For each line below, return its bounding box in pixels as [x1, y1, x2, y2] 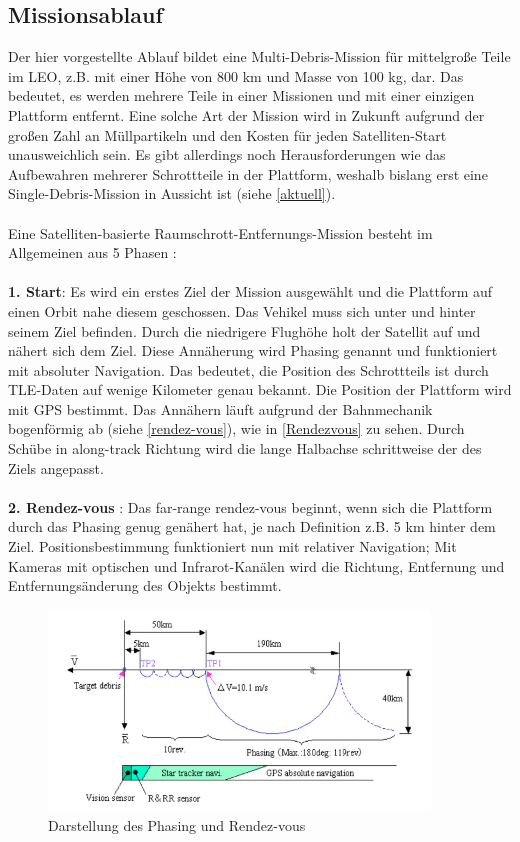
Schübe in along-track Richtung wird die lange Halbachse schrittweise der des [8, 438, 482, 459]
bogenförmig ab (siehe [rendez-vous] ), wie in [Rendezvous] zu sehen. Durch [8, 418, 465, 439]
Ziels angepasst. [8, 457, 104, 478]
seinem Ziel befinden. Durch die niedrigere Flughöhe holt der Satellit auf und [8, 320, 481, 341]
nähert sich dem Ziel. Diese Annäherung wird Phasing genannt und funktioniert [8, 340, 498, 361]
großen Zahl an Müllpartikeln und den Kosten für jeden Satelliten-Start [8, 124, 447, 145]
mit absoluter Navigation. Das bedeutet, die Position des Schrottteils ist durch [8, 359, 489, 380]
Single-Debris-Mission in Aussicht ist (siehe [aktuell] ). [8, 183, 336, 204]
